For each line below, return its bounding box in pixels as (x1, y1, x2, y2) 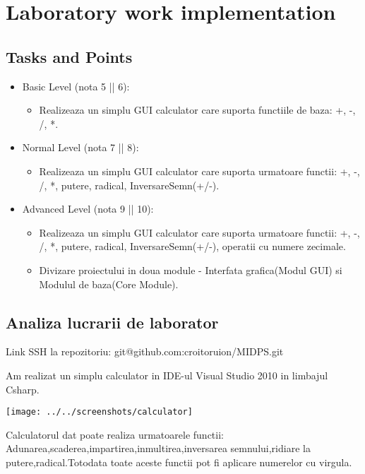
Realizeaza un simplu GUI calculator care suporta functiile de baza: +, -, (39, 102, 356, 117)
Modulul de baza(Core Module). (39, 276, 179, 291)
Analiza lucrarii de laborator (6, 311, 219, 333)
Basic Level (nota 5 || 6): (22, 78, 130, 93)
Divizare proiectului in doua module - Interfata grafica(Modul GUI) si (39, 262, 342, 277)
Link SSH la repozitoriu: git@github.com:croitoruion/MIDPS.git (6, 344, 284, 359)
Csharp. (6, 381, 40, 396)
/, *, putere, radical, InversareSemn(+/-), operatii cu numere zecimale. (39, 239, 346, 254)
